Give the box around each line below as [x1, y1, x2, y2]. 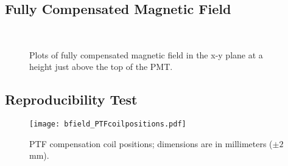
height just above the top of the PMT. [29, 60, 173, 73]
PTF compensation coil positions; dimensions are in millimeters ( [29, 137, 273, 150]
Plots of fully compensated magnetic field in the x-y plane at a [29, 48, 263, 61]
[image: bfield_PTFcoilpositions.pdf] [29, 120, 186, 129]
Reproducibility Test [5, 90, 138, 109]
